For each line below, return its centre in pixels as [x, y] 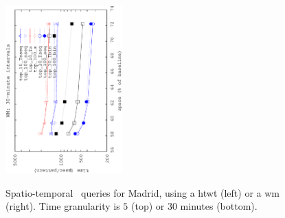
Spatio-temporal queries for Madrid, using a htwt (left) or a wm [143, 192]
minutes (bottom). [219, 206]
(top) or [148, 206]
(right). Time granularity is [63, 206]
